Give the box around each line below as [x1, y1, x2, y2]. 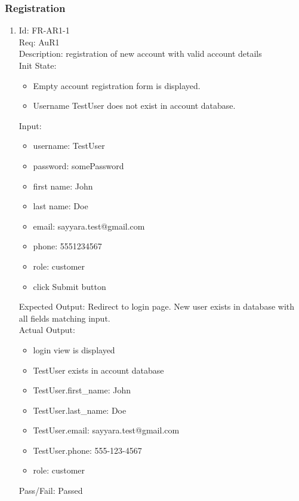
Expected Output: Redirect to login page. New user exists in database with [19, 300, 295, 313]
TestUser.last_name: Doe [33, 404, 127, 416]
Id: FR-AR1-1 [19, 24, 70, 36]
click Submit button [33, 280, 106, 292]
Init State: [19, 59, 57, 71]
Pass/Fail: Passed [19, 484, 83, 497]
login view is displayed [33, 343, 115, 356]
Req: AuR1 [19, 35, 60, 48]
